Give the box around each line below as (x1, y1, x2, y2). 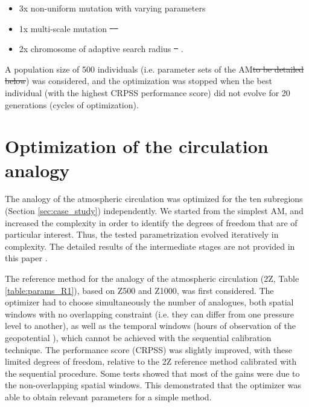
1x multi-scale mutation (19, 22, 107, 34)
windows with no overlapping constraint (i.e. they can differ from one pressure (5, 307, 294, 320)
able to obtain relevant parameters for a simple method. (5, 390, 212, 403)
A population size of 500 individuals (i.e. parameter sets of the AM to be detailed (5, 62, 304, 75)
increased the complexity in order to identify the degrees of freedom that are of (5, 216, 298, 229)
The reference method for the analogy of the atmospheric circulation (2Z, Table (5, 272, 299, 285)
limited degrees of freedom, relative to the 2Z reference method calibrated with (5, 355, 297, 368)
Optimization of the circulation (5, 134, 269, 158)
